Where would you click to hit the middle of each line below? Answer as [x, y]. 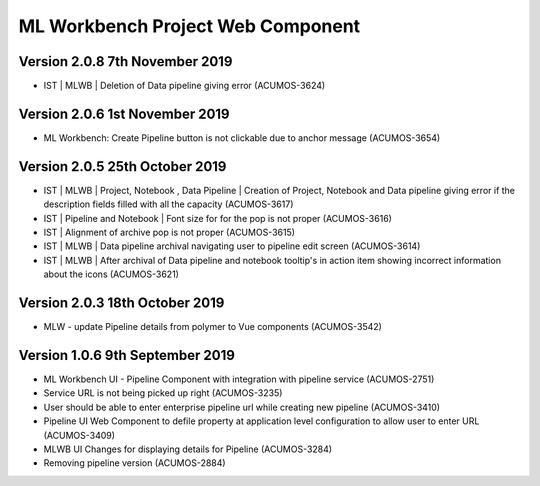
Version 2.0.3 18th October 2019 [121, 303]
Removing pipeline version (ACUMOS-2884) [134, 463]
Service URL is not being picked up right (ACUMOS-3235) [163, 393]
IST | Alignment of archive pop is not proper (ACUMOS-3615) [169, 232]
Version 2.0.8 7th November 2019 [125, 61]
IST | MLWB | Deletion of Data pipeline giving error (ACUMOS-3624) [184, 86]
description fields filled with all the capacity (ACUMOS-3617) [168, 204]
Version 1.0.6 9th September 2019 [126, 355]
